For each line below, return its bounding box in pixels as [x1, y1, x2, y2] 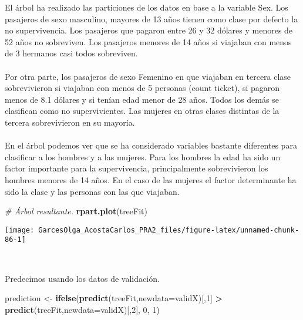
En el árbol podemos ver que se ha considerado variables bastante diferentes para [5, 139, 297, 151]
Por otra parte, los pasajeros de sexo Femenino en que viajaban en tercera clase [5, 70, 291, 82]
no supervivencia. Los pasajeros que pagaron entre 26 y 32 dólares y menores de [5, 24, 293, 36]
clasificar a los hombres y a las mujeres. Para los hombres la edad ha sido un [5, 150, 281, 163]
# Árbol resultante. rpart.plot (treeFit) [5, 205, 147, 217]
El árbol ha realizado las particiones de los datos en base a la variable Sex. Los [5, 1, 288, 13]
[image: [5, 225, 35, 234]
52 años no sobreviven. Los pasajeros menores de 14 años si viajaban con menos [5, 35, 292, 48]
